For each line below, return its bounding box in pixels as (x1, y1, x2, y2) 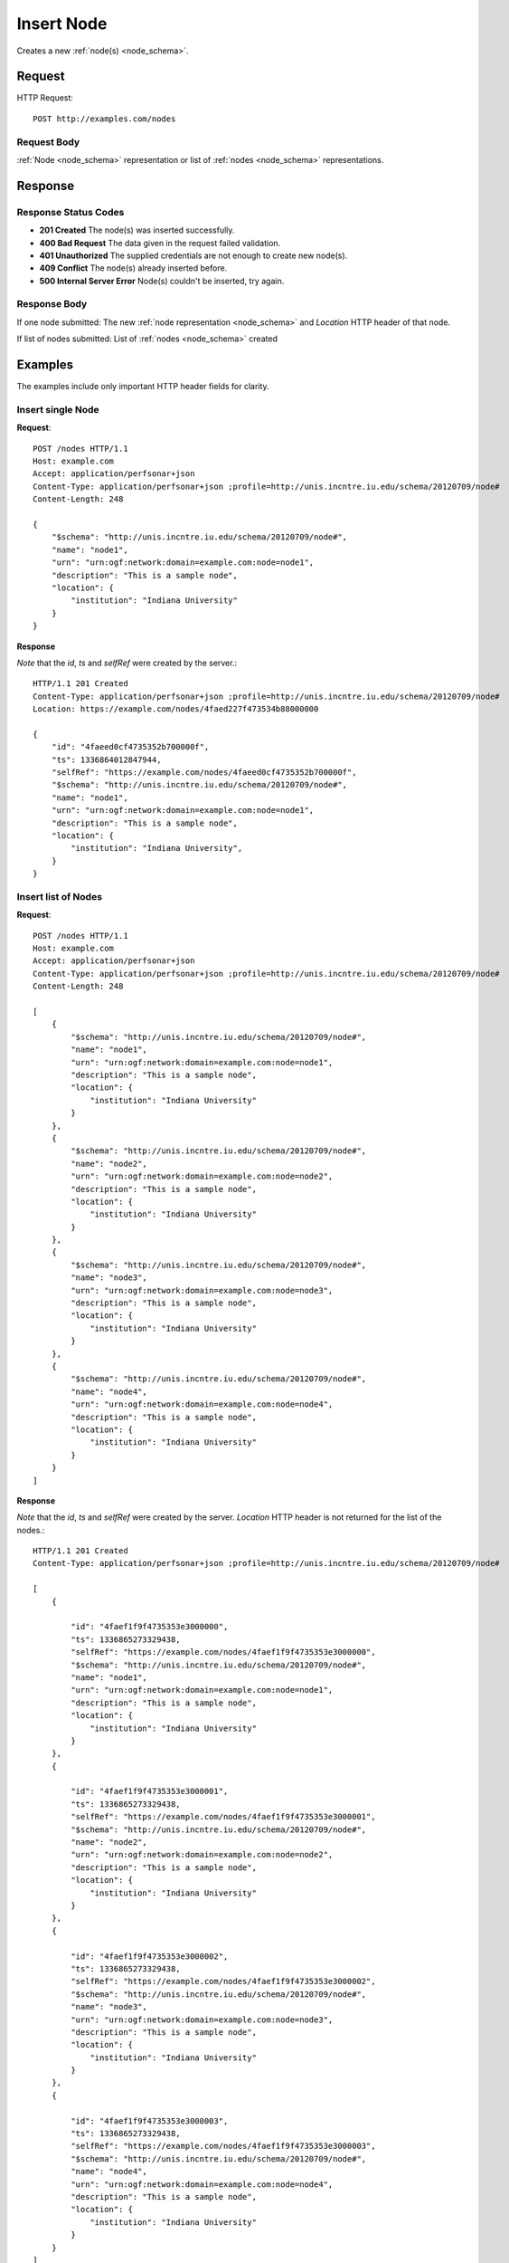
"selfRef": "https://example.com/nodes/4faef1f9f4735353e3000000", (71, 1647, 376, 1657)
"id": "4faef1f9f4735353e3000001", (71, 1786, 229, 1797)
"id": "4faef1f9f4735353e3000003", (71, 2115, 229, 2126)
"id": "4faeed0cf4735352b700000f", (51, 742, 210, 752)
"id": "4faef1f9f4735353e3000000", (71, 1621, 229, 1632)
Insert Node (16, 14, 108, 33)
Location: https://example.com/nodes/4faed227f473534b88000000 (33, 704, 319, 714)
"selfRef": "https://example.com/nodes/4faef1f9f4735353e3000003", (71, 2141, 376, 2152)
